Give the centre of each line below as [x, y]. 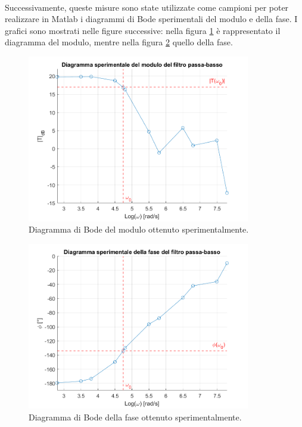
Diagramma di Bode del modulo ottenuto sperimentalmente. [139, 229]
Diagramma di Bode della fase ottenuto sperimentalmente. [135, 417]
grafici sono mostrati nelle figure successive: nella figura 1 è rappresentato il [143, 30]
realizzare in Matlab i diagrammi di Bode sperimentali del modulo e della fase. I [151, 19]
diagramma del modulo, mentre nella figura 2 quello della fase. [119, 42]
